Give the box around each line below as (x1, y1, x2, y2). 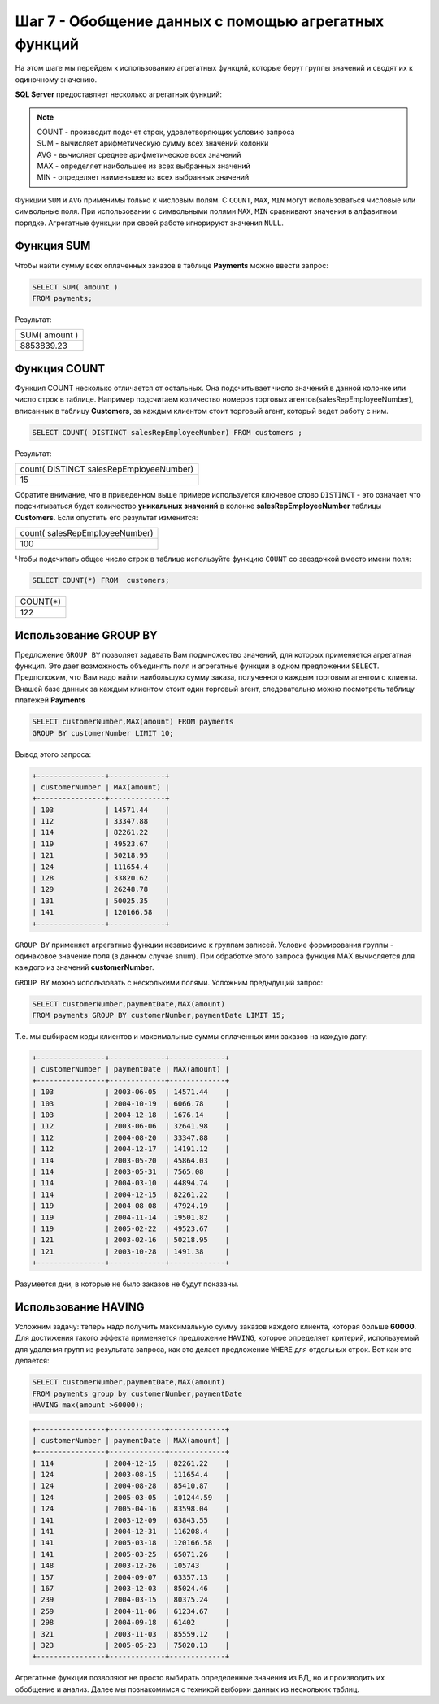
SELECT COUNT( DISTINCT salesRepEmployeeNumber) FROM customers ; (32, 428, 302, 437)
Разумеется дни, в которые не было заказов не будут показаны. (15, 1279, 239, 1289)
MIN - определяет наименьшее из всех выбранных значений (37, 172, 250, 182)
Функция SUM (15, 239, 91, 253)
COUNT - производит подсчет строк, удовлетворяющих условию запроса (37, 127, 295, 137)
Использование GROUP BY (15, 628, 158, 642)
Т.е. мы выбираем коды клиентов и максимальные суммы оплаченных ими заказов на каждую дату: (15, 1032, 368, 1041)
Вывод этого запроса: (15, 749, 92, 759)
